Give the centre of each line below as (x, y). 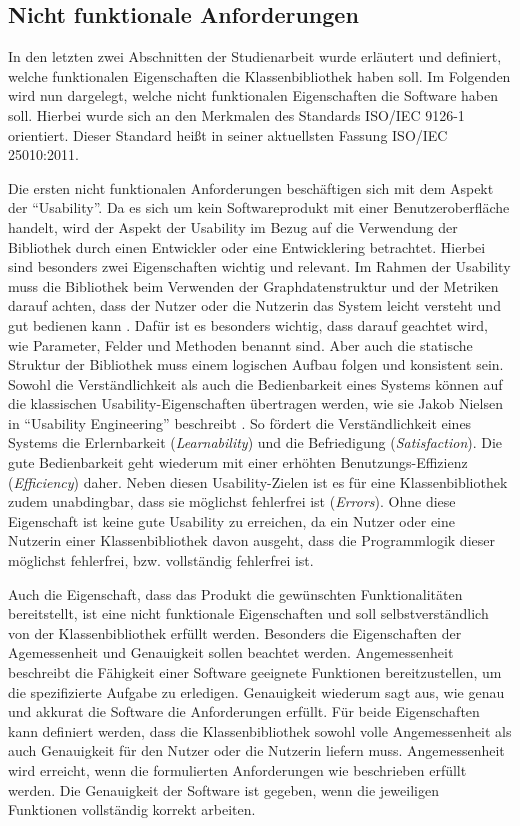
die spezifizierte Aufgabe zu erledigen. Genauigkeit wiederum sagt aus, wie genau (256, 691)
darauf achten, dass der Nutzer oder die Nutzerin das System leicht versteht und (254, 305)
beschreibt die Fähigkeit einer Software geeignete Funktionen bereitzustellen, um (255, 672)
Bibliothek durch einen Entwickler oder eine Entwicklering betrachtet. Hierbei (247, 246)
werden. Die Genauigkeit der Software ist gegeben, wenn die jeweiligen (223, 789)
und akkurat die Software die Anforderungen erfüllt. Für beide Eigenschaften (244, 711)
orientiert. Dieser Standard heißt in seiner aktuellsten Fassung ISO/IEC (228, 134)
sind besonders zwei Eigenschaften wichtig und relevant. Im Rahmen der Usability (259, 266)
